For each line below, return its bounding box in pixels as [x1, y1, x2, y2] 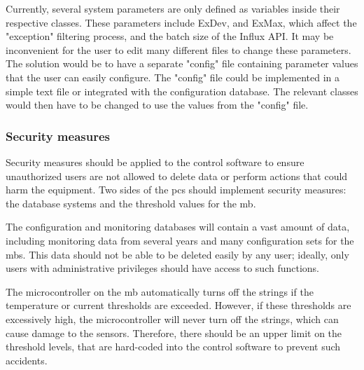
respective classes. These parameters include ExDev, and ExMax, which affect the [6, 15, 357, 29]
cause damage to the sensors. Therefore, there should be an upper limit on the [6, 325, 342, 340]
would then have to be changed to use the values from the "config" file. [6, 97, 309, 112]
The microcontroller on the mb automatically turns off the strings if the [6, 284, 314, 299]
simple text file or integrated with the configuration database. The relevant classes [6, 83, 358, 98]
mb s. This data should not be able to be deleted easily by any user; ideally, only [6, 247, 349, 261]
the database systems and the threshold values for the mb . [6, 196, 256, 210]
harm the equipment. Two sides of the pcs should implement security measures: [6, 182, 346, 197]
